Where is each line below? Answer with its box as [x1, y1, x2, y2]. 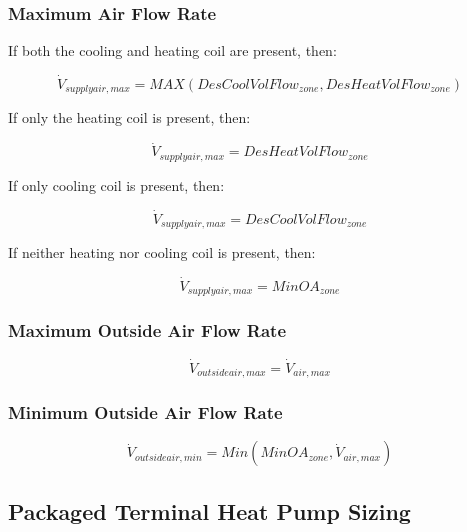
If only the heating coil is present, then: [8, 107, 251, 128]
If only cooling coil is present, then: [8, 174, 225, 195]
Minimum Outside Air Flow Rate [8, 400, 283, 425]
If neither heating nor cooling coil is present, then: [8, 242, 316, 263]
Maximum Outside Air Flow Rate [8, 318, 287, 343]
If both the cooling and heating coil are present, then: [8, 40, 337, 61]
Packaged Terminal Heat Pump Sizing [8, 495, 411, 526]
